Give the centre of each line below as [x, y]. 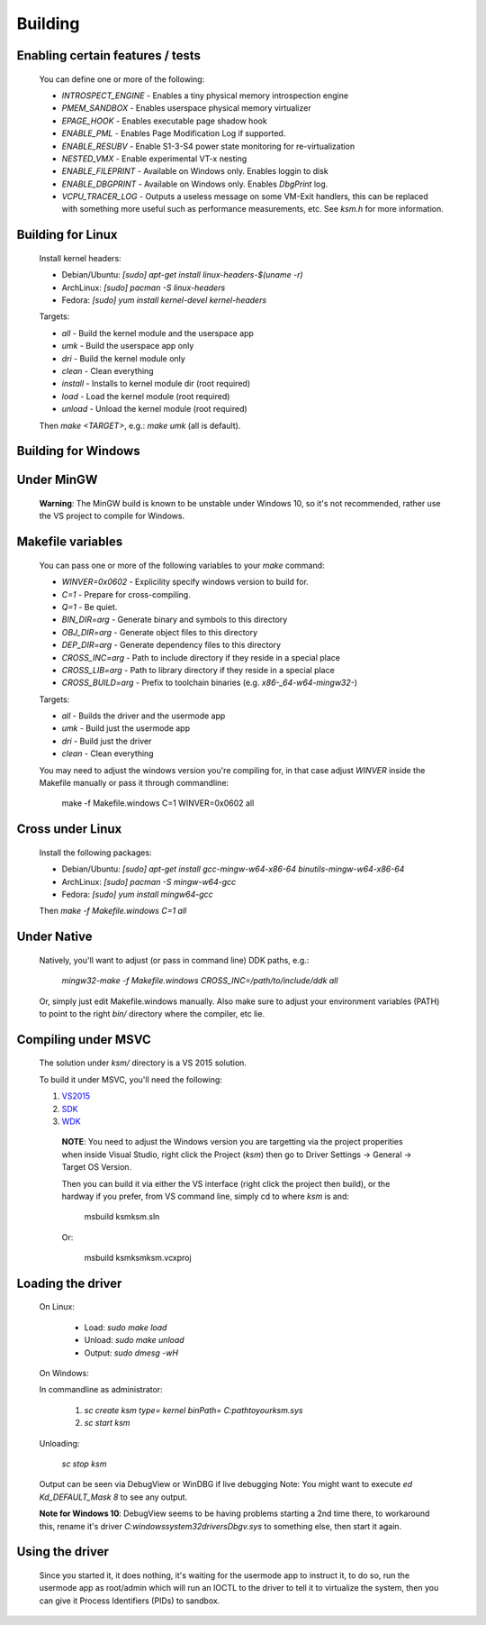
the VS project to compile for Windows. [112, 516]
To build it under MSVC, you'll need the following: [130, 1079]
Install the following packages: [95, 853]
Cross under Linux [69, 829]
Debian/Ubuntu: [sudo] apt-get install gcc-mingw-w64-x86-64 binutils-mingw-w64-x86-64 [233, 869]
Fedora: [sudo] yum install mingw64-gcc [137, 894]
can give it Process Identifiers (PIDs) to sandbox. [130, 1601]
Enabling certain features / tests [109, 55]
